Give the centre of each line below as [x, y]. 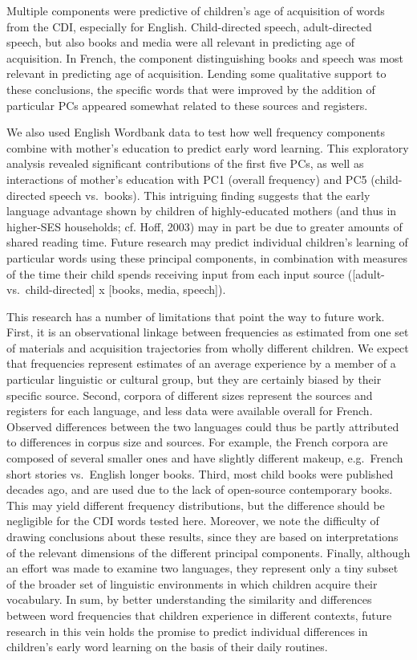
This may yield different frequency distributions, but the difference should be [196, 505]
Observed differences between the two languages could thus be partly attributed [203, 426]
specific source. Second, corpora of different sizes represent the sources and [190, 395]
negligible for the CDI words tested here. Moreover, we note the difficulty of [193, 521]
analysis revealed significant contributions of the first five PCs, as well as [185, 163]
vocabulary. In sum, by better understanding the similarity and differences [189, 599]
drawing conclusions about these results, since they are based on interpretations [202, 536]
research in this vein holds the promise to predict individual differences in [187, 631]
